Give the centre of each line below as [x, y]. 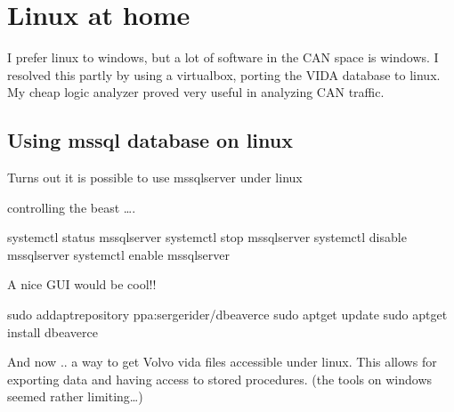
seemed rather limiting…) [75, 396]
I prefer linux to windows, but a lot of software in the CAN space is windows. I [223, 57]
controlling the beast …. [72, 207]
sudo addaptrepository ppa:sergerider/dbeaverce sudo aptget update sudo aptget [227, 315]
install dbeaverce [53, 331]
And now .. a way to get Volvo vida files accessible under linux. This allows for [222, 362]
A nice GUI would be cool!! [82, 284]
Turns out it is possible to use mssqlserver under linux [155, 178]
